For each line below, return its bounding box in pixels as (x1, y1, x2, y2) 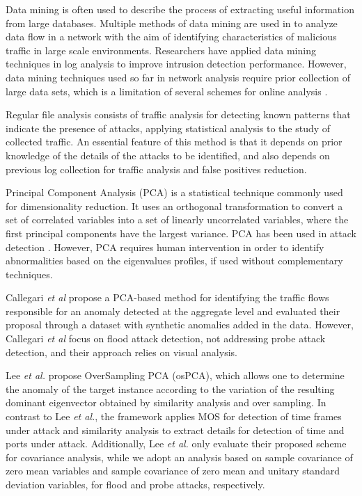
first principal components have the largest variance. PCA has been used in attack (6, 225, 356, 240)
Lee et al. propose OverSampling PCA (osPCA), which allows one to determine (6, 368, 345, 383)
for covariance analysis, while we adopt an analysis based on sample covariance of (6, 449, 353, 464)
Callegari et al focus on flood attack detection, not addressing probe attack (6, 331, 326, 346)
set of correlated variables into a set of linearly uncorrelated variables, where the (6, 212, 349, 227)
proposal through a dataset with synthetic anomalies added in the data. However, (6, 317, 354, 332)
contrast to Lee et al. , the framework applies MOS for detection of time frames (6, 409, 342, 424)
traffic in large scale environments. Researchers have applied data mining (6, 42, 316, 57)
